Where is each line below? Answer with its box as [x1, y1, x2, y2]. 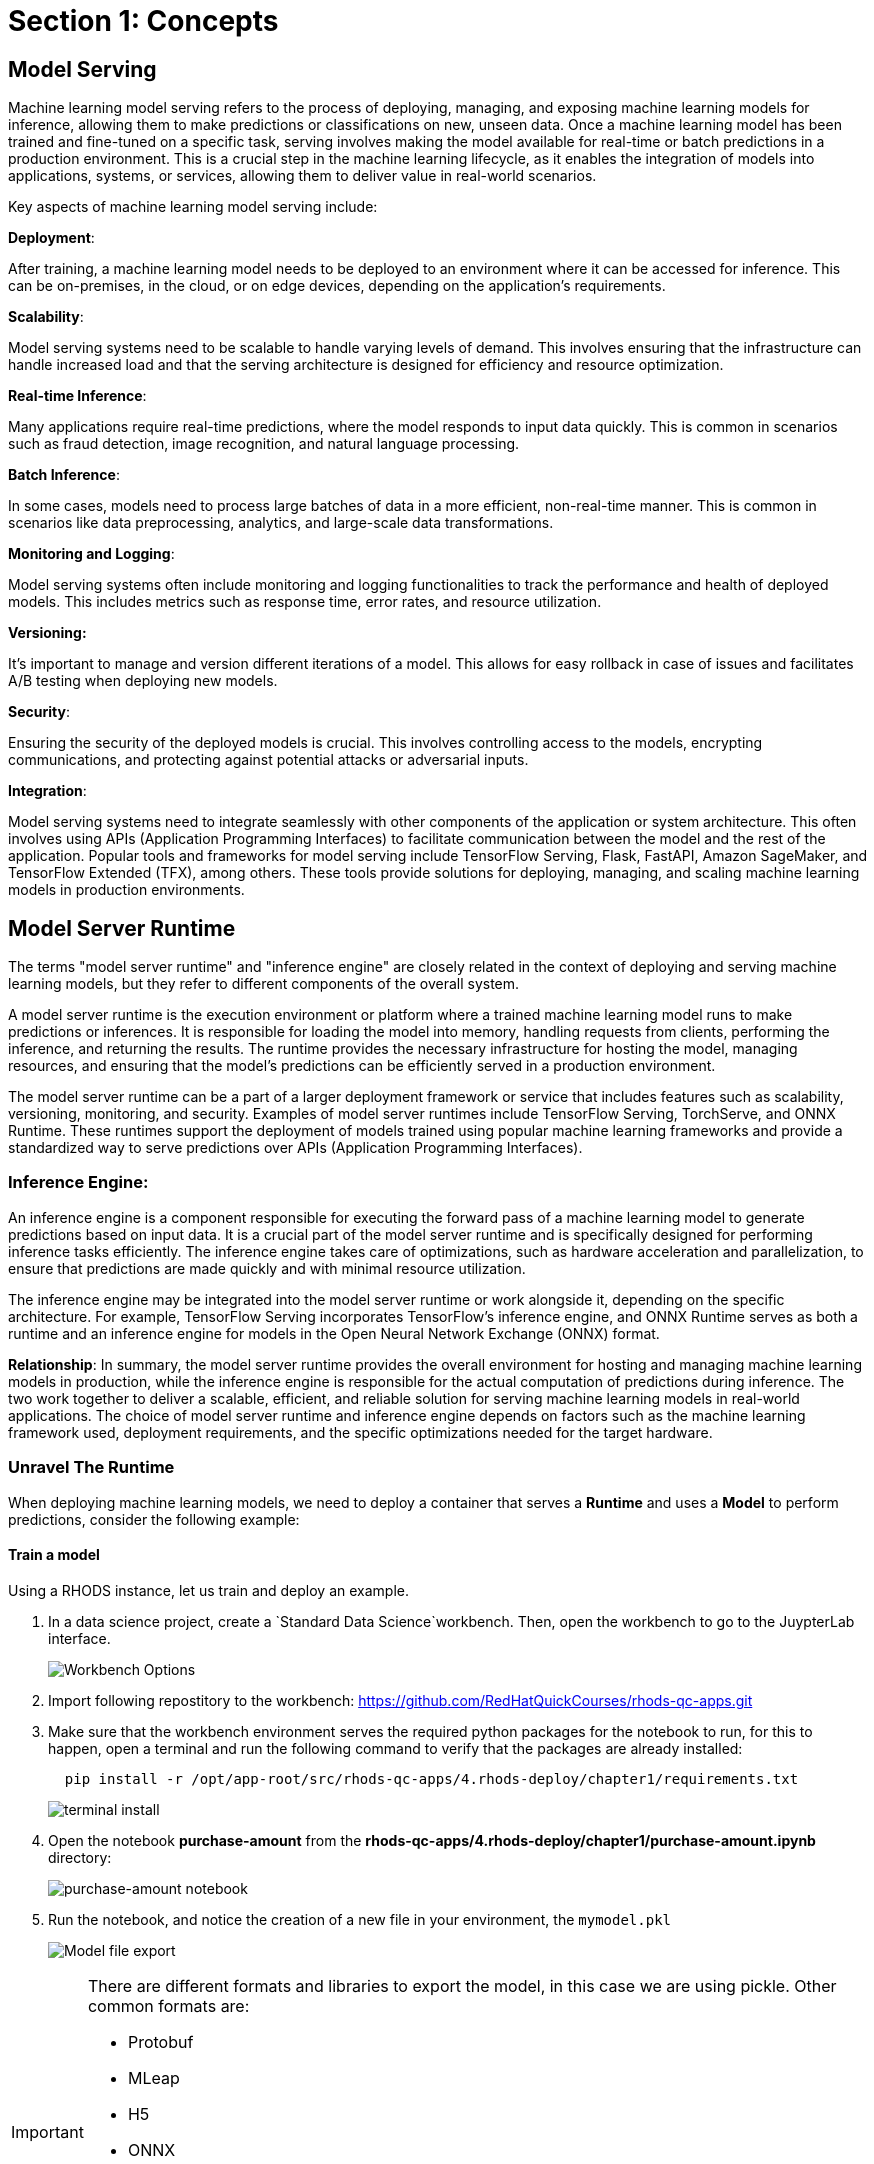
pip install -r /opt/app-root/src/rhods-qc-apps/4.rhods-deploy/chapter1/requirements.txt [64, 1770, 799, 1787]
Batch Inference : [8, 466, 120, 484]
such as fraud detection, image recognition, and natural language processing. [8, 435, 520, 453]
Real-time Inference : [8, 387, 147, 405]
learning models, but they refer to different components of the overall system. [8, 975, 520, 993]
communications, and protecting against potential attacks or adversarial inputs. [8, 751, 529, 769]
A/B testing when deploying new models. [8, 672, 278, 690]
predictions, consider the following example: [8, 1510, 300, 1528]
